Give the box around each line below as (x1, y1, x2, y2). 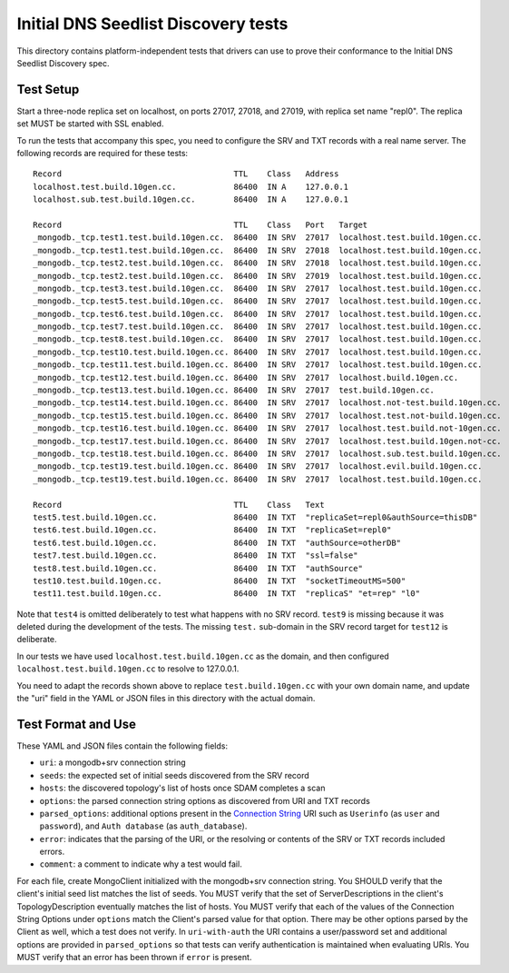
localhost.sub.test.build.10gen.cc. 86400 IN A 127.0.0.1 (33, 194, 349, 204)
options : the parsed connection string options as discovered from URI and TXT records (39, 795, 371, 806)
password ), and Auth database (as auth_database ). (39, 820, 248, 831)
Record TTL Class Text (33, 500, 326, 510)
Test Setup (16, 82, 80, 97)
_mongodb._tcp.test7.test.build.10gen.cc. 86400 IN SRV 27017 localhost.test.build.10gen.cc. (33, 322, 483, 332)
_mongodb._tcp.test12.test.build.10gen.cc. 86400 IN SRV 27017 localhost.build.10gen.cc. (33, 372, 459, 382)
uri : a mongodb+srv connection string (39, 757, 186, 768)
